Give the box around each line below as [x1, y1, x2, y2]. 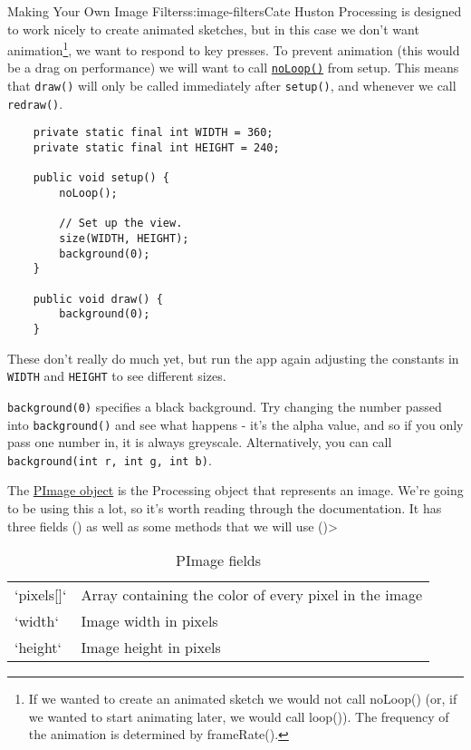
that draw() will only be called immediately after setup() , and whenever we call [7, 76, 457, 95]
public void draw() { [33, 292, 163, 306]
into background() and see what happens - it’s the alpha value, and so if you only [7, 414, 464, 433]
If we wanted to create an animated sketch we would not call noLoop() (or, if [28, 689, 457, 708]
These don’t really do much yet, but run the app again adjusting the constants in [7, 348, 459, 367]
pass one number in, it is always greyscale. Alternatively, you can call [7, 433, 392, 452]
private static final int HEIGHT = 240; [33, 141, 280, 155]
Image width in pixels [81, 610, 218, 632]
